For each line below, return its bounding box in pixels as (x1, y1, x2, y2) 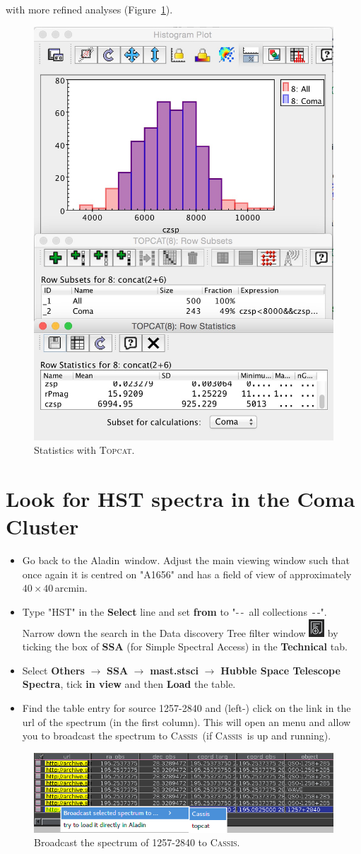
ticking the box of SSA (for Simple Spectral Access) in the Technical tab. (22, 639, 348, 654)
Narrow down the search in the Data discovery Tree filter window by (22, 625, 338, 640)
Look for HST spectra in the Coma (6, 484, 355, 513)
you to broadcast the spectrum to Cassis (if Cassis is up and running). (22, 728, 331, 743)
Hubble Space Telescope (220, 662, 341, 677)
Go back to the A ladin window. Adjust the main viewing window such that (22, 553, 350, 568)
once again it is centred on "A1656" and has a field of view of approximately (22, 566, 352, 581)
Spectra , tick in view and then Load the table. (22, 677, 236, 691)
